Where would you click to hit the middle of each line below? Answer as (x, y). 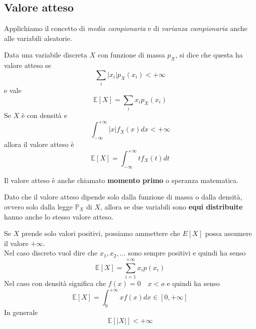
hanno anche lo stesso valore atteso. (59, 216)
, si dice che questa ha (209, 55)
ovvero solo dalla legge (38, 206)
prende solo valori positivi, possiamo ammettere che (101, 233)
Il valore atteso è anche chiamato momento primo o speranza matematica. (121, 180)
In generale (21, 312)
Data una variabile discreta (46, 55)
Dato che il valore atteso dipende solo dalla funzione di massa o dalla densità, (123, 197)
